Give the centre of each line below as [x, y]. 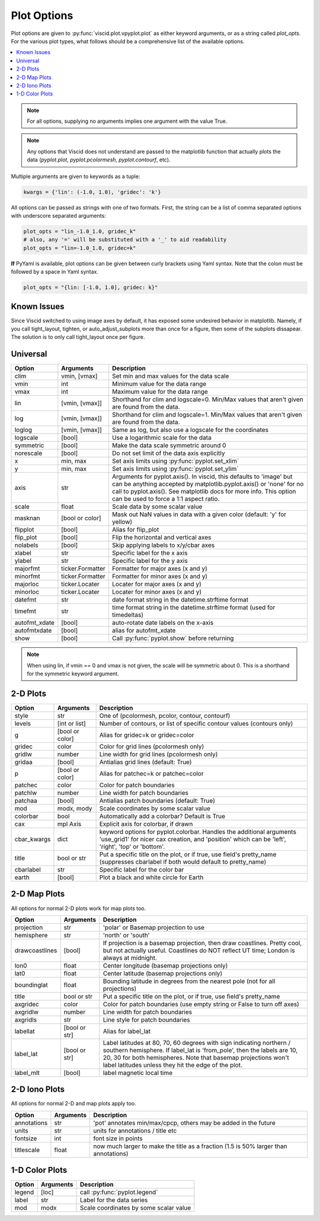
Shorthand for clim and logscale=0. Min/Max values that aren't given [207, 399]
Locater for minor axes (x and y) [156, 592]
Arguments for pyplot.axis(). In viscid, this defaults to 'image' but [202, 476]
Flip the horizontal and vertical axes [161, 538]
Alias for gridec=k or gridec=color [147, 734]
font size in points [118, 1138]
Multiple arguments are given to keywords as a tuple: [76, 176]
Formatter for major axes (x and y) [159, 568]
